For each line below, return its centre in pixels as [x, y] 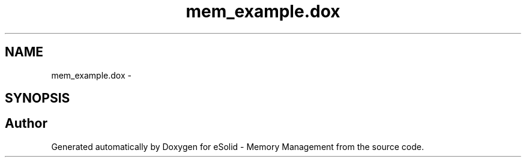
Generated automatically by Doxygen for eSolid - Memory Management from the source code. [237, 146]
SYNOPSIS [38, 98]
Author [26, 124]
